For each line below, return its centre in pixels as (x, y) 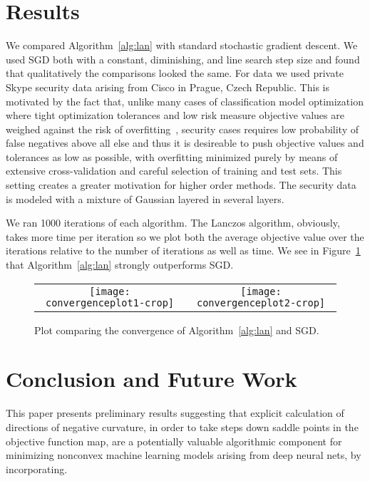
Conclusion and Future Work (151, 379)
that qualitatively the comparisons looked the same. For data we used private (175, 73)
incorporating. (37, 469)
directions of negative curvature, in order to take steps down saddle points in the (182, 426)
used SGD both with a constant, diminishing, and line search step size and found (183, 59)
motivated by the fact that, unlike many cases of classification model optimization (185, 101)
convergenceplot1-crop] (110, 302)
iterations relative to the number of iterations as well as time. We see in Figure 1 (183, 250)
